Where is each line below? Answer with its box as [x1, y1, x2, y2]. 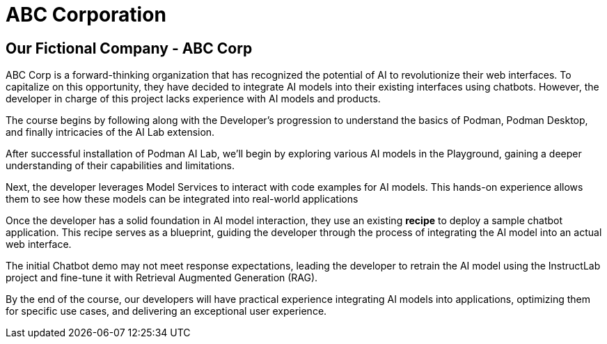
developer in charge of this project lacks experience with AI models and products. [6, 93, 381, 105]
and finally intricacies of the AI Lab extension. [6, 126, 215, 139]
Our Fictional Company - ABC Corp [6, 39, 253, 57]
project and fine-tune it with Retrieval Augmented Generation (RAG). [6, 272, 318, 284]
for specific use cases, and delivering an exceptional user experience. [6, 305, 327, 318]
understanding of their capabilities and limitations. [6, 159, 235, 172]
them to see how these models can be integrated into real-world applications [6, 193, 358, 205]
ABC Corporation [6, 3, 166, 26]
